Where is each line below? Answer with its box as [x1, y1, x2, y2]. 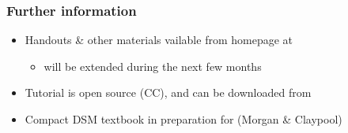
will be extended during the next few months [43, 57, 262, 74]
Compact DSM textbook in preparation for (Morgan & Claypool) [25, 111, 342, 127]
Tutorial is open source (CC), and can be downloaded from [25, 84, 312, 101]
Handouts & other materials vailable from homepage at [25, 31, 293, 48]
